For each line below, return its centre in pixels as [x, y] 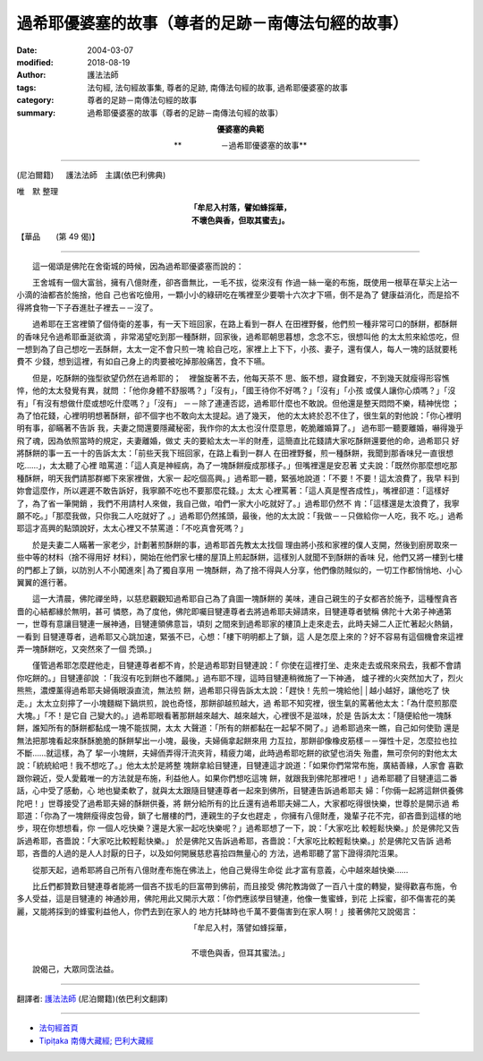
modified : [35, 62]
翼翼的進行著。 [44, 582]
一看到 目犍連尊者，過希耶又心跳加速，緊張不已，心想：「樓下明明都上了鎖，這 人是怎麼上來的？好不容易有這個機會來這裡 [240, 637]
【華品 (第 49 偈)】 [58, 236]
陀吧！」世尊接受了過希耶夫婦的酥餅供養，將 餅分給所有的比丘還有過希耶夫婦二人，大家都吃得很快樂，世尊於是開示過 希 [238, 803]
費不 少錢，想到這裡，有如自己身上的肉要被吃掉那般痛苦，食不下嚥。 [143, 362]
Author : [31, 75]
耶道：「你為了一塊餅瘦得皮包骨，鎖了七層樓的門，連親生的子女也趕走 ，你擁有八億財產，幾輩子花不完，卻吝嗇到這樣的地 [239, 816]
